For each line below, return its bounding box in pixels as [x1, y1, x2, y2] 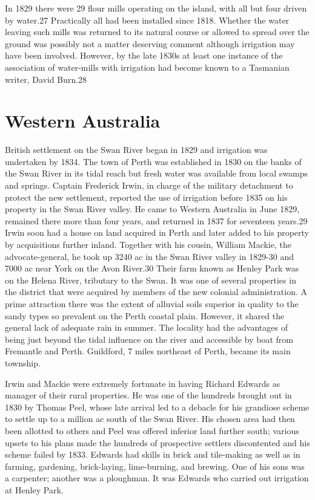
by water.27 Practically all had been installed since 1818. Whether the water [5, 13, 290, 26]
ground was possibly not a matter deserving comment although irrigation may [5, 37, 295, 50]
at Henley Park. [5, 483, 64, 496]
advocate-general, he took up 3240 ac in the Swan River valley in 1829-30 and [5, 250, 294, 262]
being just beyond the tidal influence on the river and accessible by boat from [5, 333, 293, 345]
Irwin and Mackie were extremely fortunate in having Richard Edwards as [5, 377, 280, 389]
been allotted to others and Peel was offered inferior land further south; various [5, 424, 299, 437]
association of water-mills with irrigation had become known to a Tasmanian [5, 60, 290, 73]
